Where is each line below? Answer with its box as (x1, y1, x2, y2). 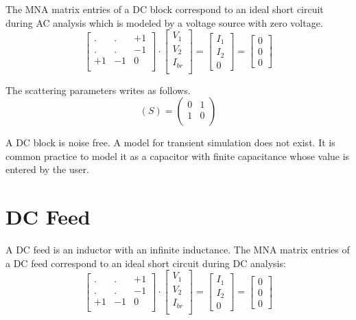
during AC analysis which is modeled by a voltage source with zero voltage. (5, 15, 323, 30)
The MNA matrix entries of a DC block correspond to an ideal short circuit (5, 2, 324, 16)
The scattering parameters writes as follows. (5, 82, 191, 97)
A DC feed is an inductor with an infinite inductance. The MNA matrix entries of (5, 242, 350, 257)
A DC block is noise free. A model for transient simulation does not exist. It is (5, 135, 335, 150)
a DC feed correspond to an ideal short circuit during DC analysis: (5, 255, 286, 270)
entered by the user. (5, 162, 89, 176)
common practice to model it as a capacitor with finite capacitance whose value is (5, 148, 350, 163)
